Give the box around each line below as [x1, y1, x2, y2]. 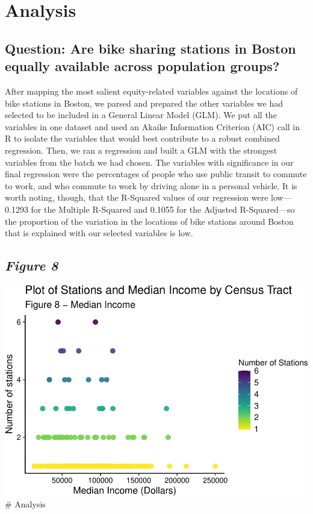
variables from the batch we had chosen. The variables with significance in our [5, 155, 294, 168]
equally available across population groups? [5, 57, 280, 75]
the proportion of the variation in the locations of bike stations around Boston [5, 215, 294, 227]
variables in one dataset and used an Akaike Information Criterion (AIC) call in [5, 120, 300, 133]
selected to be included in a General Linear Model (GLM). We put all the [5, 108, 277, 121]
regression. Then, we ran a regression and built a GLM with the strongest [5, 143, 277, 156]
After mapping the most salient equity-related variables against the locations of [5, 84, 298, 97]
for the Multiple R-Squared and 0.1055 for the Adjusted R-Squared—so [31, 202, 295, 215]
